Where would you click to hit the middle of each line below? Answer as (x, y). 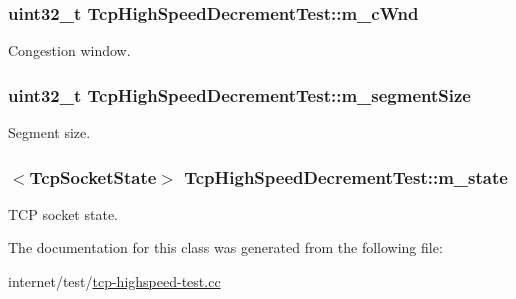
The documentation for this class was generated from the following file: (225, 247)
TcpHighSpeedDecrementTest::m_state (346, 176)
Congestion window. (69, 50)
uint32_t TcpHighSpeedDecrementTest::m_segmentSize (239, 94)
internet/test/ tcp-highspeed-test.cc (114, 281)
